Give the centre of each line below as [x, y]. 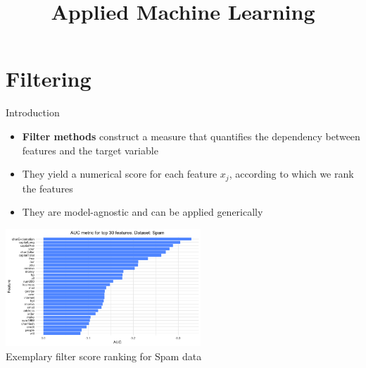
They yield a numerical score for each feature [120, 174]
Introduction [33, 112]
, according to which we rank [291, 174]
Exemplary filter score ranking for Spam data [104, 356]
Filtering [49, 79]
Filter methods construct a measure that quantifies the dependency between [191, 136]
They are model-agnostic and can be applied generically [143, 212]
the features [48, 188]
